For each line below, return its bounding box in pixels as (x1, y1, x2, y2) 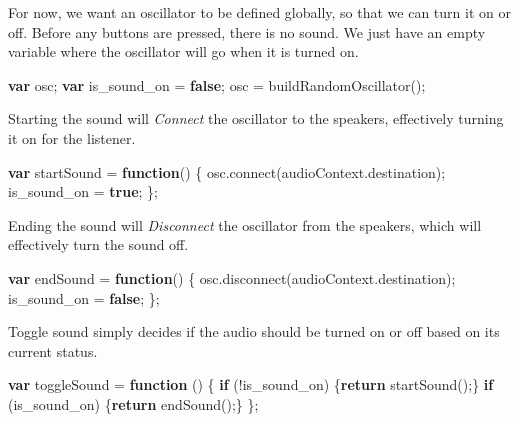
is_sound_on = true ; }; (8, 181, 159, 202)
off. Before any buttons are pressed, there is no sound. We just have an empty (8, 21, 486, 42)
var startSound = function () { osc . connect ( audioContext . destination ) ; (8, 161, 446, 182)
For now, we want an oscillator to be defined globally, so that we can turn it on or (8, 2, 511, 22)
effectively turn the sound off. (8, 234, 189, 255)
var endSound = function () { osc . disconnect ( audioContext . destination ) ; (8, 267, 456, 288)
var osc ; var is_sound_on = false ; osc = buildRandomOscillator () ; (8, 74, 426, 95)
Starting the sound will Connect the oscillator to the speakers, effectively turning (8, 108, 504, 129)
